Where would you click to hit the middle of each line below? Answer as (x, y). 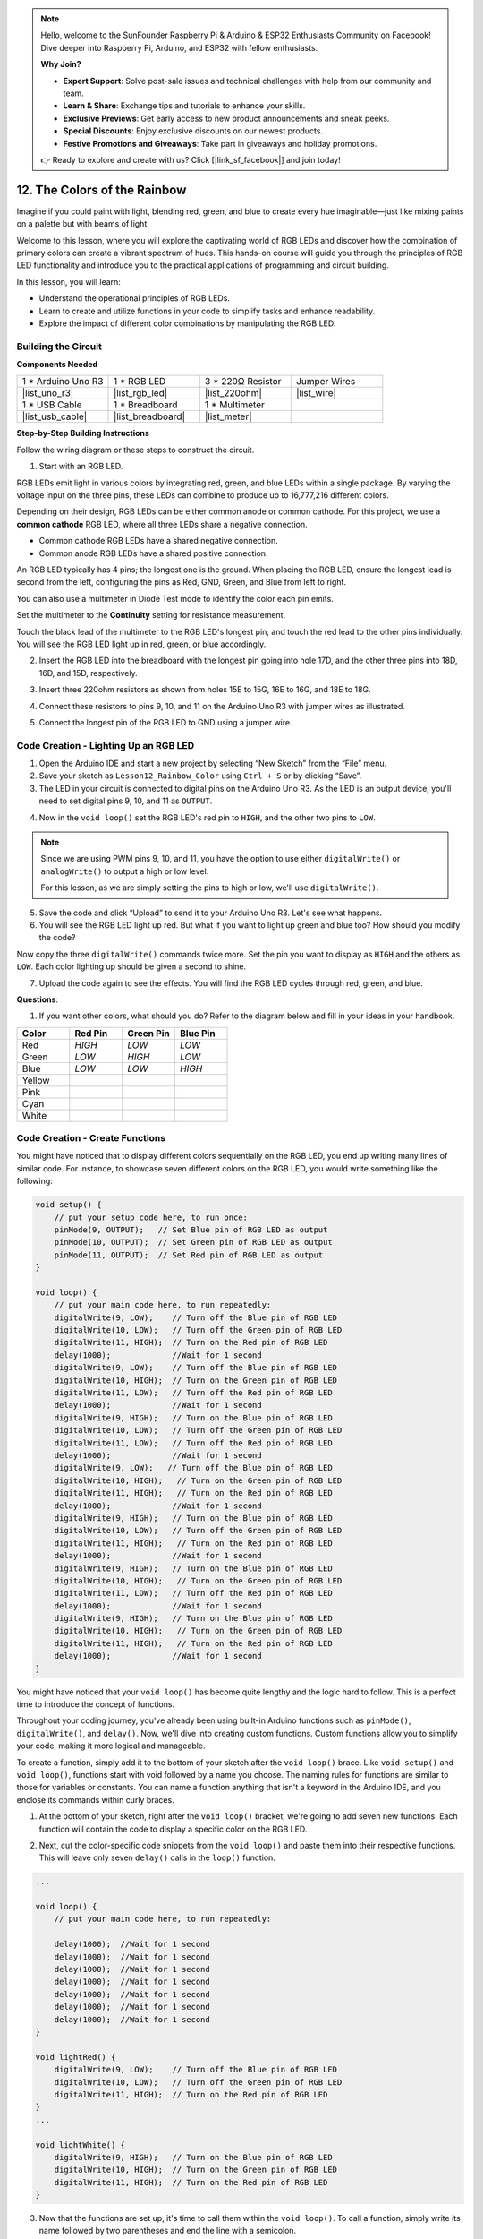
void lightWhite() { (80, 2145)
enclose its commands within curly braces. (95, 1799)
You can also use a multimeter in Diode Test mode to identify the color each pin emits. (175, 598)
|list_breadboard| (149, 416)
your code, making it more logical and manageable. (111, 1746)
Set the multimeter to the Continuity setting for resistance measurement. (151, 615)
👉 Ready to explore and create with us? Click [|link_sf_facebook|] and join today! (191, 159)
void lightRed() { (76, 2057)
